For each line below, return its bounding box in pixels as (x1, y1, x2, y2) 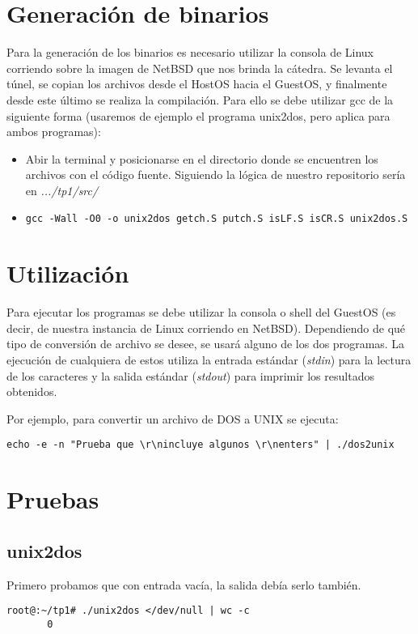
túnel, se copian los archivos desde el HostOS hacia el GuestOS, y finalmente (6, 75, 387, 92)
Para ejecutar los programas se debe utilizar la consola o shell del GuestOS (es (6, 304, 396, 321)
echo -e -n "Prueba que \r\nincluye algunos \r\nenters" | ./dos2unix (6, 439, 395, 451)
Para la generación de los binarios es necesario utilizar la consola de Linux (6, 44, 374, 61)
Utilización (6, 257, 129, 290)
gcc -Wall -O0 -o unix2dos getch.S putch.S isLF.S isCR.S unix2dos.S (25, 213, 408, 225)
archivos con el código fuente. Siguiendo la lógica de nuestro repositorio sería (25, 166, 406, 183)
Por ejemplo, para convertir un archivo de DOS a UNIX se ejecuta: (6, 410, 339, 427)
